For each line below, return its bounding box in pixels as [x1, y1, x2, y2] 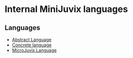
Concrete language [11, 42, 52, 48]
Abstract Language [11, 36, 52, 42]
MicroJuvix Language [11, 47, 57, 53]
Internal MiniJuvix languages [4, 3, 128, 15]
